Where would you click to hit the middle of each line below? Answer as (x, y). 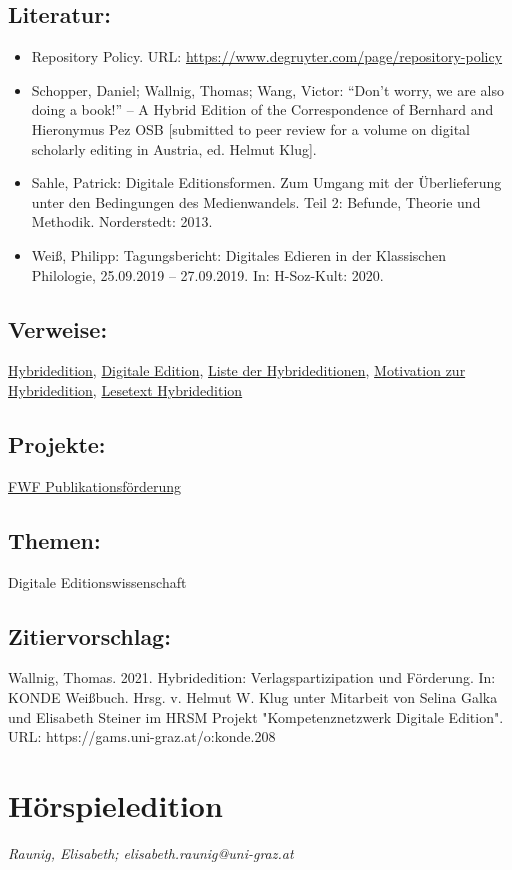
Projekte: (57, 443)
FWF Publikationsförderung (95, 485)
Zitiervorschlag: (89, 635)
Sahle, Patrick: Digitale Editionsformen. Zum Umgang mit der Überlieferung (266, 182)
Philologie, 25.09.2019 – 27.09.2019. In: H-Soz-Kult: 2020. (207, 274)
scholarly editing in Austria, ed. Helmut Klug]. (174, 148)
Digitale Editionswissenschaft (97, 581)
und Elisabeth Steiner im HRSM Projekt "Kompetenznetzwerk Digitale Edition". (256, 716)
